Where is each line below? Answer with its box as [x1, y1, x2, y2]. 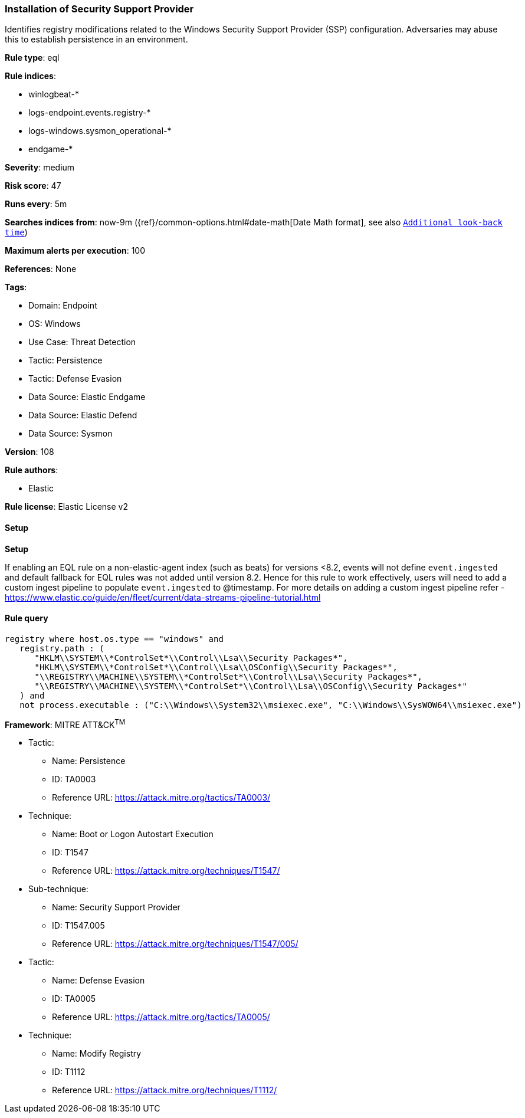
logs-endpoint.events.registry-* [28, 107, 151, 118]
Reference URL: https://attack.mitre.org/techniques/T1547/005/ [52, 939, 298, 949]
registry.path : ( [19, 643, 104, 653]
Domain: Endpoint [28, 300, 97, 311]
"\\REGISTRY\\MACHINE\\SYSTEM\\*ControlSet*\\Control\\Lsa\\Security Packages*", [34, 671, 423, 681]
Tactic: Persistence [28, 355, 103, 366]
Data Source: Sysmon [28, 428, 113, 439]
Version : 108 [5, 447, 54, 457]
